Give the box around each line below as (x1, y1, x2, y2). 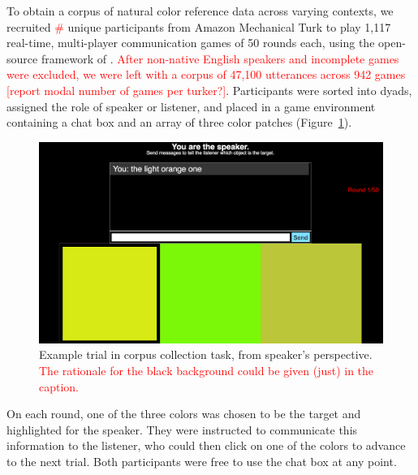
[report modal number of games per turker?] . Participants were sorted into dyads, (6, 81, 412, 98)
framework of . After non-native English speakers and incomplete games (41, 50, 399, 67)
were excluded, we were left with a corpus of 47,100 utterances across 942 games (6, 66, 406, 83)
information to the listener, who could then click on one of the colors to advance (6, 437, 406, 454)
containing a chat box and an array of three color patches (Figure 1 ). (6, 114, 352, 131)
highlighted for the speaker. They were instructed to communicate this (6, 421, 358, 438)
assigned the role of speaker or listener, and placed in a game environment (6, 97, 376, 114)
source (6, 50, 38, 67)
